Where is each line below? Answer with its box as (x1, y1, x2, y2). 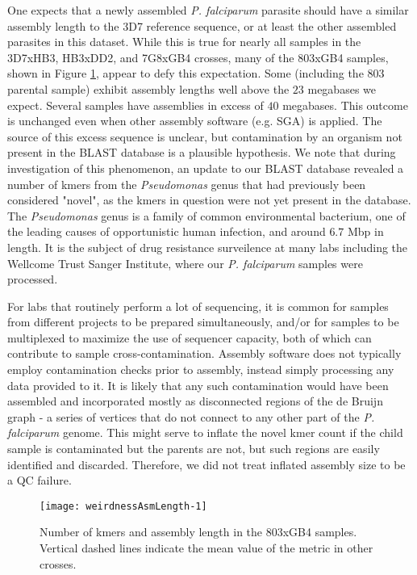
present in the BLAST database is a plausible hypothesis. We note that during (7, 144, 396, 161)
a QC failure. (7, 472, 72, 489)
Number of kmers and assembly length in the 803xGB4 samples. (40, 523, 357, 540)
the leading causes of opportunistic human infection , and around (7, 223, 326, 240)
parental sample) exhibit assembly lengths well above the (7, 80, 290, 97)
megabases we (307, 80, 376, 97)
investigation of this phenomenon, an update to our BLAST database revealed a (7, 159, 404, 176)
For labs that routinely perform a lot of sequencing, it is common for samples (7, 297, 389, 314)
